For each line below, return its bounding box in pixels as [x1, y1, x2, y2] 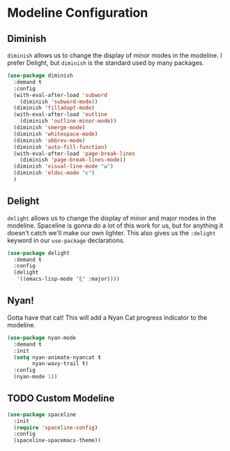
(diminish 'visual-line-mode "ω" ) [13, 163, 114, 170]
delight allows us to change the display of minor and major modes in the [7, 214, 216, 222]
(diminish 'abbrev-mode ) [13, 137, 86, 144]
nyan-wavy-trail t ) [32, 360, 89, 367]
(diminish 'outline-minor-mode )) [20, 117, 117, 125]
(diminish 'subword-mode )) [20, 98, 98, 105]
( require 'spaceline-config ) [13, 424, 98, 431]
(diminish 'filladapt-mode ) [13, 105, 95, 112]
